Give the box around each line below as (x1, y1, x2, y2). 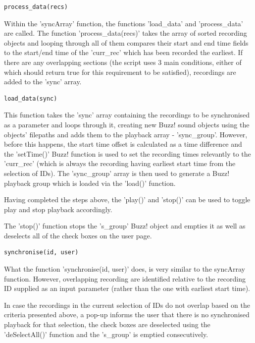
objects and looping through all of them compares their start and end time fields (4, 37, 249, 48)
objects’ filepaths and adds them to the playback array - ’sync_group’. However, (4, 129, 248, 139)
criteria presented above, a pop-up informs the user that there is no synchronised (4, 309, 250, 320)
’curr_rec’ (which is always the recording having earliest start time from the (4, 158, 236, 169)
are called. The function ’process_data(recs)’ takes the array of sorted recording (4, 28, 247, 38)
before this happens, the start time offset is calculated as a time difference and (4, 139, 242, 149)
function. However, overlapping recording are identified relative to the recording (4, 273, 246, 284)
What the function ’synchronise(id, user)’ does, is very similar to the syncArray (4, 264, 245, 274)
